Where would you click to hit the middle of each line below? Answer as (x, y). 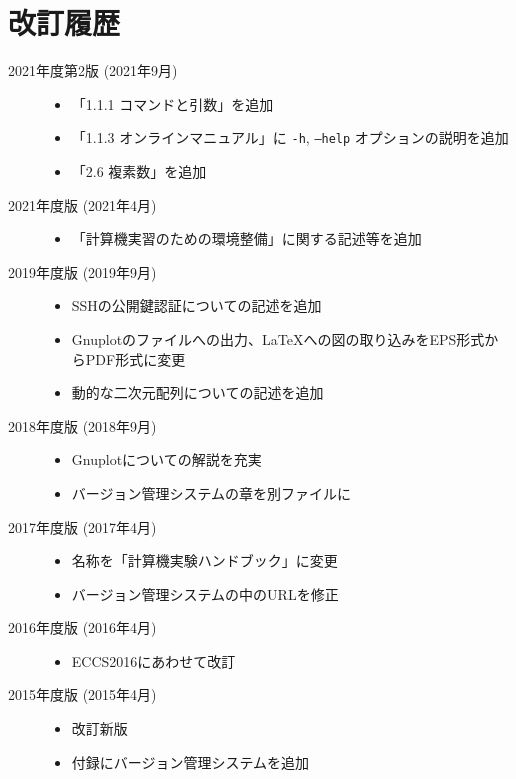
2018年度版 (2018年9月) (82, 425)
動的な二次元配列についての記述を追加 (197, 392)
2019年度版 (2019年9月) (82, 271)
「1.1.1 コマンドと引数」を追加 (172, 103)
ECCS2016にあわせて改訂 (153, 660)
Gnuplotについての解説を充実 (166, 459)
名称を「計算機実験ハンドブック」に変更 (204, 560)
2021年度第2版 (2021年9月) (93, 70)
